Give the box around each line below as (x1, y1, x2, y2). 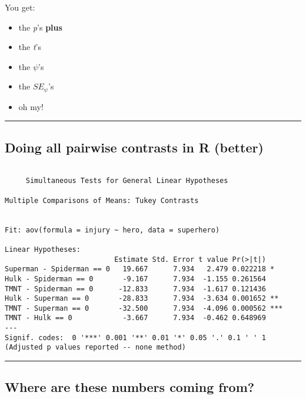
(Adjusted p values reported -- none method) (5, 343, 186, 352)
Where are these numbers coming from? (5, 378, 255, 396)
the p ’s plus (18, 21, 62, 33)
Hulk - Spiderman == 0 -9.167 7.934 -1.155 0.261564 (5, 274, 266, 283)
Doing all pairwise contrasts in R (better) (5, 138, 264, 156)
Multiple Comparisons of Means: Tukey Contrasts (5, 196, 199, 205)
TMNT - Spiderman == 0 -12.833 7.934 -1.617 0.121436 (5, 284, 266, 293)
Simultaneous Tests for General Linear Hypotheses (25, 177, 228, 185)
